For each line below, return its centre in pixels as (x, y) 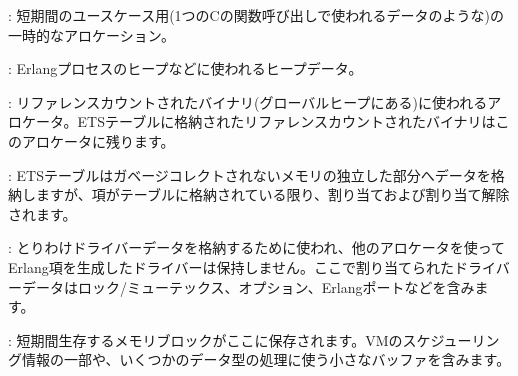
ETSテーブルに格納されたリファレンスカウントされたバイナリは (286, 121)
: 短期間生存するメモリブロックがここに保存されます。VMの (205, 339)
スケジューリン (451, 339)
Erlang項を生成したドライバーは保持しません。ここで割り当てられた (231, 266)
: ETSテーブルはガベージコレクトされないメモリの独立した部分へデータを (249, 174)
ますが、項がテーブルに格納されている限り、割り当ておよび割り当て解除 (272, 194)
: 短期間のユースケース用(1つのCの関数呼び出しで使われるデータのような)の (256, 15)
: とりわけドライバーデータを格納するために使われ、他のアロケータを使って (257, 247)
